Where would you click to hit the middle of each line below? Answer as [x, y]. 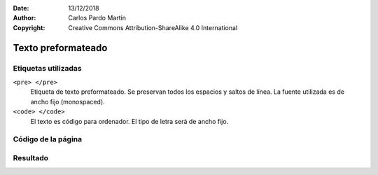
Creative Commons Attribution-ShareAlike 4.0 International [153, 27]
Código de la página [48, 139]
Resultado [31, 157]
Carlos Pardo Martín [97, 18]
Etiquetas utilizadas [47, 68]
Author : [24, 18]
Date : [21, 8]
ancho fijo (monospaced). [68, 101]
